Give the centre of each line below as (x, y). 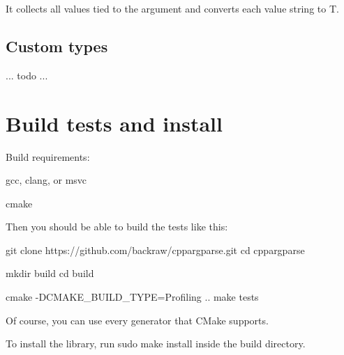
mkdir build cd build (50, 273)
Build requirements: (48, 156)
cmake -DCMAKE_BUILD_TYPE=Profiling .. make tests (132, 297)
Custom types (57, 46)
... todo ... (27, 75)
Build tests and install (114, 123)
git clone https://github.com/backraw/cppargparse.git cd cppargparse (155, 250)
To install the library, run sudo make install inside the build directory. (156, 344)
